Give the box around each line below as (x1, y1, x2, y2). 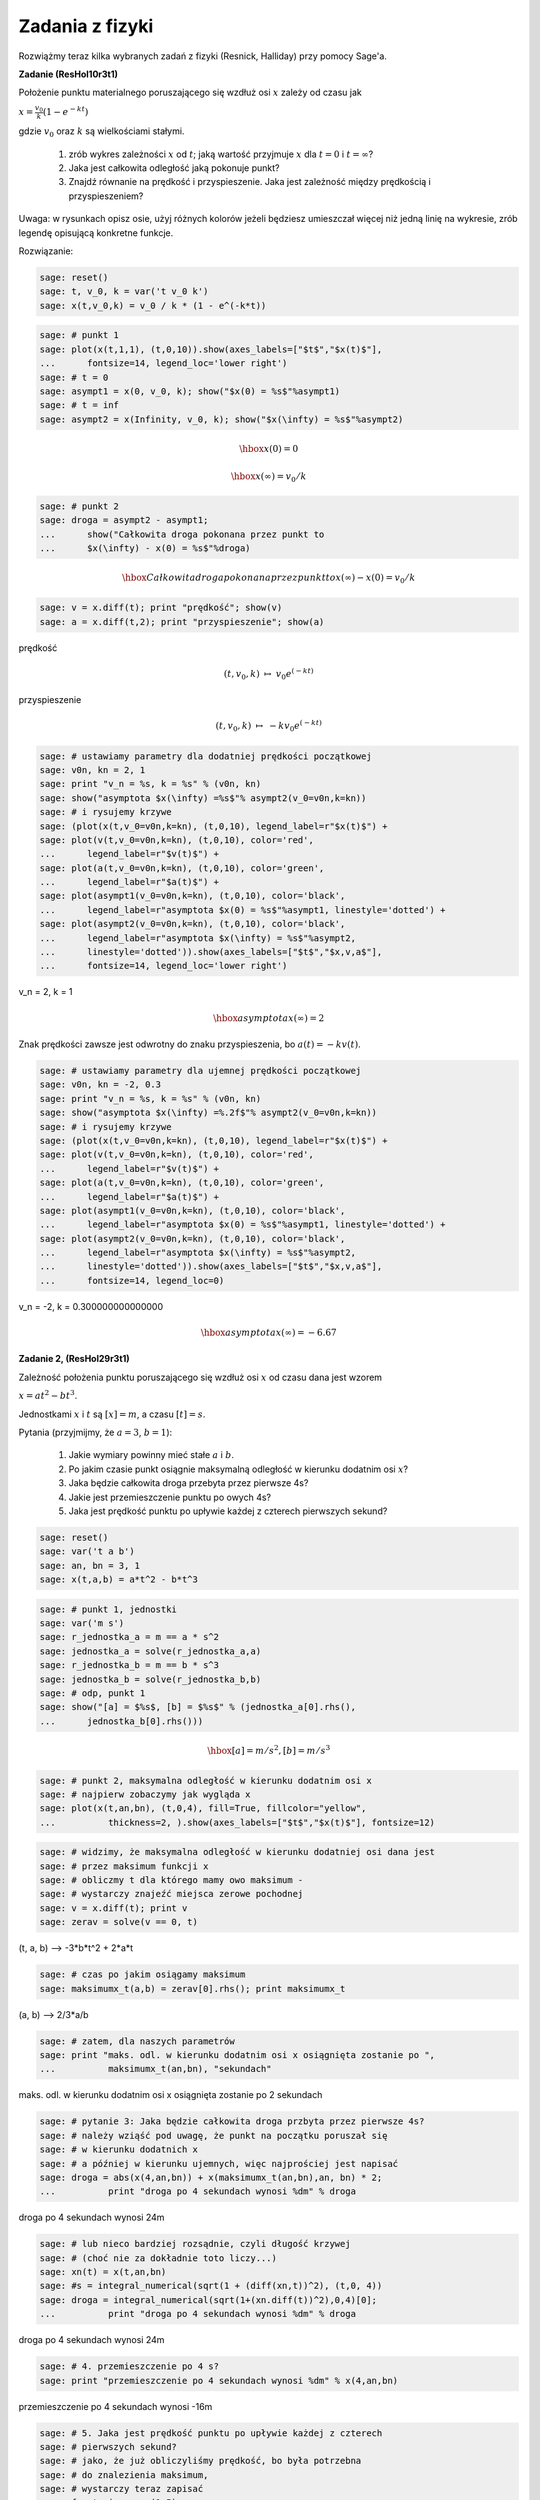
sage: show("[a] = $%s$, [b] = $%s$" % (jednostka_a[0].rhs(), (39, 1701, 357, 1713)
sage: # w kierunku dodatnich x (39, 2144, 199, 2155)
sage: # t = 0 (39, 371, 109, 383)
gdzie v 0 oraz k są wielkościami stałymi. (18, 125, 185, 140)
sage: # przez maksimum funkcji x (39, 1860, 209, 1872)
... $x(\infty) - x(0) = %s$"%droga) (39, 543, 251, 554)
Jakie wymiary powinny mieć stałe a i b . (68, 1449, 235, 1461)
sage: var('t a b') (39, 1546, 135, 1557)
